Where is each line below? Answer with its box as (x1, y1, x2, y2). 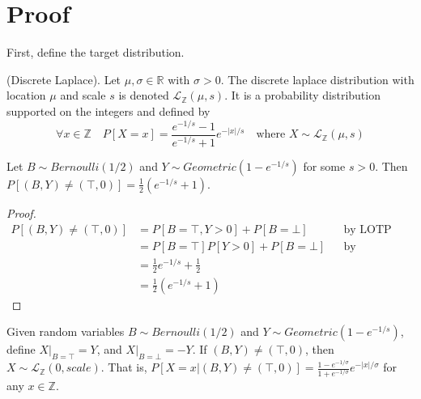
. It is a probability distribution (224, 87, 381, 104)
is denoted (118, 87, 169, 104)
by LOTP (343, 223, 392, 236)
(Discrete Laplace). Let (6, 70, 121, 87)
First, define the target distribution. (6, 44, 185, 61)
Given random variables (6, 323, 125, 340)
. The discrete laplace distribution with (220, 70, 415, 87)
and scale (60, 87, 106, 104)
